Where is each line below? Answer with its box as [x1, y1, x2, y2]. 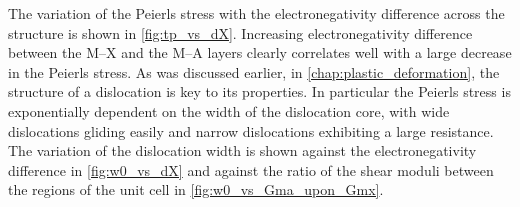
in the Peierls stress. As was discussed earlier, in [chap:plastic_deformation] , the [8, 61, 500, 82]
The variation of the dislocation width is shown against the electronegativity [8, 140, 477, 161]
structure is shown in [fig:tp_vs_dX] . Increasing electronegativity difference [8, 22, 473, 43]
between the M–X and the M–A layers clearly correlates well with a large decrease [8, 42, 512, 63]
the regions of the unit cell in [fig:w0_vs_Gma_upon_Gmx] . [8, 179, 384, 200]
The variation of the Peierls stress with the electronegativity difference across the [8, 3, 505, 23]
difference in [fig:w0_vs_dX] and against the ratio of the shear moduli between [8, 159, 494, 180]
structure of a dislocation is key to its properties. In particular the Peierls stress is [8, 81, 511, 102]
